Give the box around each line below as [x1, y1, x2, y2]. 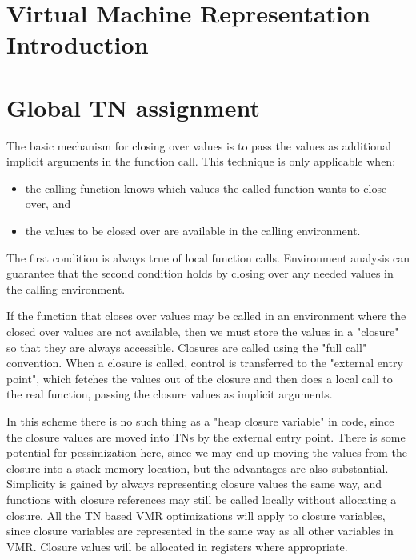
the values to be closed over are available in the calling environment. [25, 222, 361, 239]
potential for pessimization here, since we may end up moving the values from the [6, 444, 407, 461]
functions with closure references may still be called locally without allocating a [6, 490, 397, 507]
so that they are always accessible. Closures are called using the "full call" [6, 338, 367, 355]
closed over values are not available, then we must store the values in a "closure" [6, 323, 399, 340]
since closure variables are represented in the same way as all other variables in [6, 522, 394, 539]
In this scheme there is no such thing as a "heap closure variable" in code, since [6, 413, 394, 429]
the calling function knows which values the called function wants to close [25, 179, 387, 196]
